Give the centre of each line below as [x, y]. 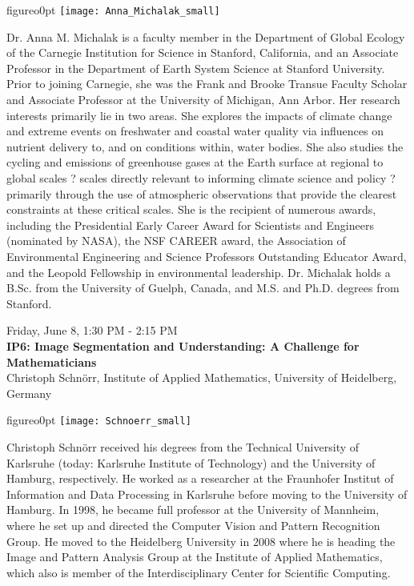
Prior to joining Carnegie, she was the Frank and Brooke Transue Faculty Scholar [207, 84]
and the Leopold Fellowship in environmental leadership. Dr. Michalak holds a [199, 272]
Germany [29, 393]
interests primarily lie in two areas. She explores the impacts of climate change [199, 115]
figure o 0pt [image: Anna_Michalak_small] [113, 10]
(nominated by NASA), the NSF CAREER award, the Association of [176, 241]
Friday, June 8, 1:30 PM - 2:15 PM [92, 330]
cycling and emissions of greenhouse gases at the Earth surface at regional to [195, 162]
